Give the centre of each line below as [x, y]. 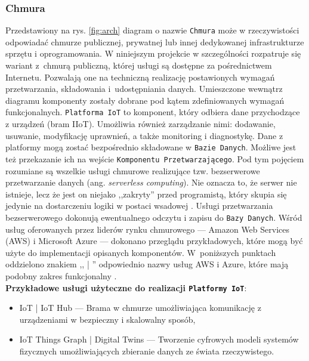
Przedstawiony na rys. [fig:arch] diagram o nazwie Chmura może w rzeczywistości [152, 30]
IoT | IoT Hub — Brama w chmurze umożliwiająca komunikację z [140, 308]
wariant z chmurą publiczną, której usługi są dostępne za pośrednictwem [139, 65]
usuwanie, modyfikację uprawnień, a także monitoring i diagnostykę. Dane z [144, 135]
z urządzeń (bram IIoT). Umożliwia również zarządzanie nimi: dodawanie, [140, 124]
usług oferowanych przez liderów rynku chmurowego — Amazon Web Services [147, 229]
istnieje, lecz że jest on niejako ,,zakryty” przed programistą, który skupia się [146, 194]
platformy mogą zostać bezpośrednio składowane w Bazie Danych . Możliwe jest [151, 147]
